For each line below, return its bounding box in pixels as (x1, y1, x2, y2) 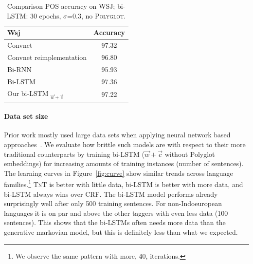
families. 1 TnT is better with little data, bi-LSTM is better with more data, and (4, 178, 243, 189)
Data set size (4, 111, 48, 121)
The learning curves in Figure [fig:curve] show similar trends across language (4, 168, 233, 178)
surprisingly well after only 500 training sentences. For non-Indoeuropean (4, 198, 222, 208)
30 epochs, (30, 10, 61, 20)
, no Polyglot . (81, 10, 126, 20)
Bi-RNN (7, 64, 32, 74)
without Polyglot (164, 149, 215, 159)
